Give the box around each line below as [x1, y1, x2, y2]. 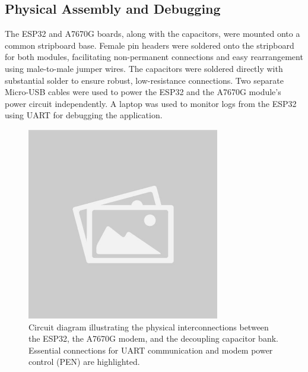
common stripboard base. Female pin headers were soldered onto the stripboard [5, 39, 294, 51]
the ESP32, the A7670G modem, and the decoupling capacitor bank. [28, 332, 278, 345]
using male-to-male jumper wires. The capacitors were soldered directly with [5, 62, 283, 74]
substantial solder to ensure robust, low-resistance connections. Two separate [5, 74, 284, 86]
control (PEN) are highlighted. [28, 355, 140, 368]
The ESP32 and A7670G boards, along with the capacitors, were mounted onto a [5, 27, 300, 40]
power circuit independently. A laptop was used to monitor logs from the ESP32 [5, 97, 297, 109]
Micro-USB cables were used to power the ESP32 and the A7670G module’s [5, 86, 281, 98]
